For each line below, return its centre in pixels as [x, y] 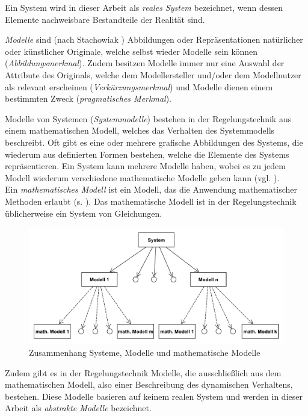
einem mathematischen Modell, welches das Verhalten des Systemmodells [140, 130]
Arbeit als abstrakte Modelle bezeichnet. [78, 408]
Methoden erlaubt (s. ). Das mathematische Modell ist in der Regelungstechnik [151, 201]
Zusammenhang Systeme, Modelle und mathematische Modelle [145, 352]
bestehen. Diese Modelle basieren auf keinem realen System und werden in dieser [154, 396]
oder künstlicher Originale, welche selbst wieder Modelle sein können [131, 51]
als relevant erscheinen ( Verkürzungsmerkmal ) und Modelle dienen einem [139, 86]
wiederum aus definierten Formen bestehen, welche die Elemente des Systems [147, 154]
